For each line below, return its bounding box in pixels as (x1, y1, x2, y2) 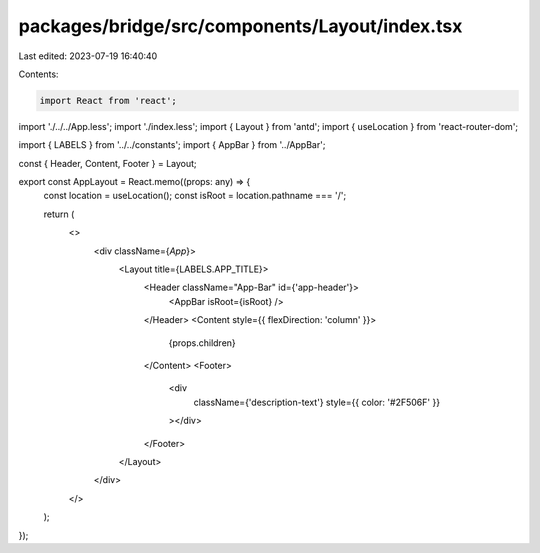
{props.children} (168, 336, 237, 349)
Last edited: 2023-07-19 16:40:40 (18, 50, 158, 62)
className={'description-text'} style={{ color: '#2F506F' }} (193, 396, 440, 408)
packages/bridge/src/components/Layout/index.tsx (18, 15, 463, 37)
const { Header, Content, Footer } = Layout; (18, 157, 197, 169)
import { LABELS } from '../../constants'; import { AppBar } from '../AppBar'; (18, 139, 326, 151)
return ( (43, 208, 75, 220)
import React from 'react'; (39, 95, 177, 106)
